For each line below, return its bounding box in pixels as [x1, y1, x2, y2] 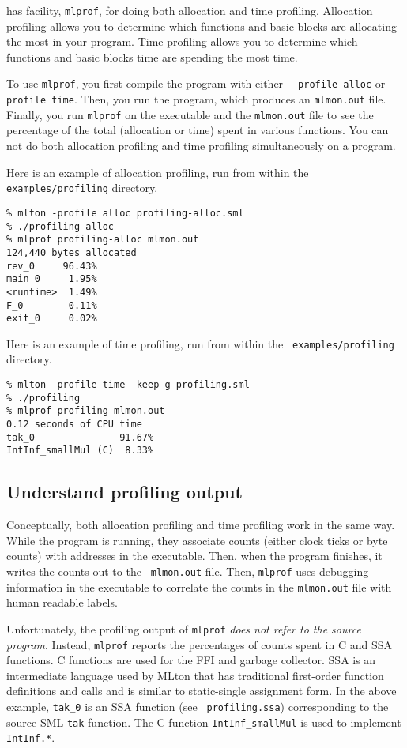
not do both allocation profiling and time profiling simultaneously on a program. [6, 137, 396, 153]
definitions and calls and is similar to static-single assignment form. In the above [6, 682, 397, 699]
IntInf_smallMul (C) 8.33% [6, 445, 154, 457]
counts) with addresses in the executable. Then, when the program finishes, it [6, 547, 383, 564]
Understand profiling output [6, 479, 243, 504]
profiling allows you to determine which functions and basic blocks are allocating [6, 17, 397, 34]
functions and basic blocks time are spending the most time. [6, 48, 298, 65]
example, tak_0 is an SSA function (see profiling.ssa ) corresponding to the [6, 697, 389, 714]
